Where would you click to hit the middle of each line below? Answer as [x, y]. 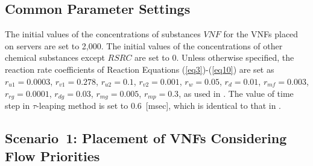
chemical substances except [55, 57]
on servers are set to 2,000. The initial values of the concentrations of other [144, 45]
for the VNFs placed [261, 34]
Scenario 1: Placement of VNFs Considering [146, 138]
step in [17, 106]
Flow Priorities [52, 155]
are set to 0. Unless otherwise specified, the [214, 57]
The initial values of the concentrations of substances [103, 34]
